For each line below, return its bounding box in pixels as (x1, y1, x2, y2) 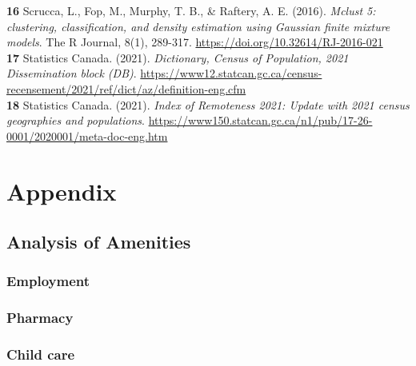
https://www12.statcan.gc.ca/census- (140, 65, 322, 82)
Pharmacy (6, 308, 74, 328)
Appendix (6, 174, 117, 207)
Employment (6, 271, 90, 291)
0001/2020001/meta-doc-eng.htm (6, 127, 168, 144)
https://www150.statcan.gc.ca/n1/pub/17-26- (148, 112, 373, 129)
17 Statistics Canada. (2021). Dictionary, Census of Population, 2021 (6, 49, 349, 66)
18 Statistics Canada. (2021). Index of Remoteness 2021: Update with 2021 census (6, 96, 410, 113)
